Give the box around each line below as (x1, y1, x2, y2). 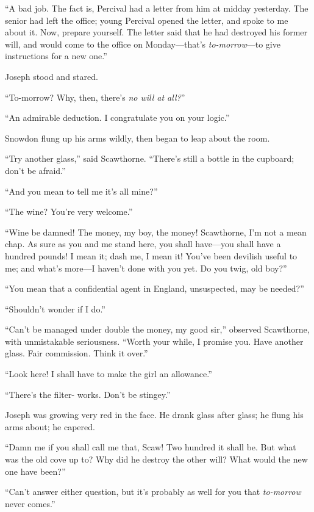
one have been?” (5, 464, 66, 477)
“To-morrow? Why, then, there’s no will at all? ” (5, 90, 185, 103)
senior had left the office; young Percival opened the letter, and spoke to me (5, 13, 288, 26)
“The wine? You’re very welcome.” (5, 205, 133, 218)
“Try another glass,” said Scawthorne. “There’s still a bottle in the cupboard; (5, 152, 294, 165)
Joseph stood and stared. (5, 70, 98, 82)
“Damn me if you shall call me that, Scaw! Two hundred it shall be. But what (5, 441, 296, 453)
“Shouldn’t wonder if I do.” (5, 302, 105, 315)
